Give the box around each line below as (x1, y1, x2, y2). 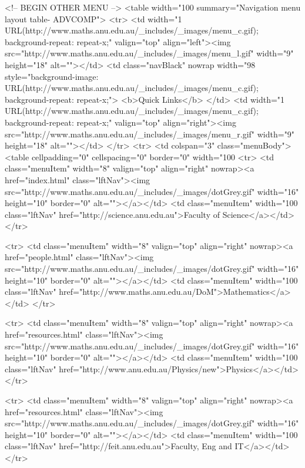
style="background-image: (5, 70, 99, 82)
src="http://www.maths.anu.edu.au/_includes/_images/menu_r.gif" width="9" (5, 127, 295, 140)
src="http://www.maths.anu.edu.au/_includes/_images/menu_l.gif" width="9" (5, 47, 294, 59)
